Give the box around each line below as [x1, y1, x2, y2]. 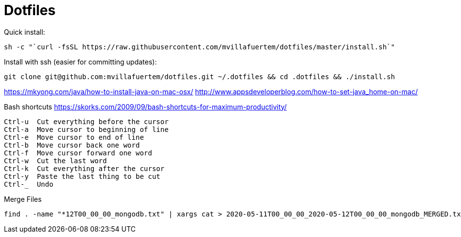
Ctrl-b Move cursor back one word [4, 141, 140, 149]
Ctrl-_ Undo [4, 180, 54, 188]
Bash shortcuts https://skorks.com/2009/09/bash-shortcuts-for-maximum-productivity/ [4, 102, 287, 111]
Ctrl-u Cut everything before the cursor [4, 117, 169, 126]
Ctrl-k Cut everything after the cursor [4, 164, 165, 172]
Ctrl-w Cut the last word [4, 156, 107, 165]
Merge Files [4, 194, 42, 203]
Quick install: [4, 27, 45, 36]
